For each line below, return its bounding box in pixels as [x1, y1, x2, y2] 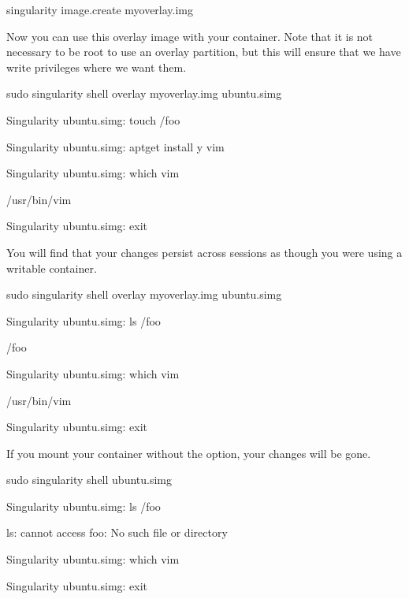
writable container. [6, 259, 97, 276]
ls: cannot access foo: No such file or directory [6, 524, 228, 541]
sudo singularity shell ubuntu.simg [6, 471, 172, 488]
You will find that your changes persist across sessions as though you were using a [6, 244, 403, 260]
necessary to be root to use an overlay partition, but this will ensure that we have [6, 43, 401, 60]
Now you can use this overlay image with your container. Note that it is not [6, 28, 374, 44]
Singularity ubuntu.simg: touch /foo [6, 111, 180, 128]
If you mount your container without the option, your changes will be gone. [6, 445, 371, 461]
